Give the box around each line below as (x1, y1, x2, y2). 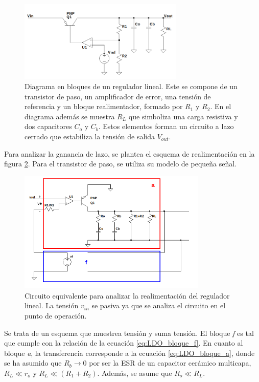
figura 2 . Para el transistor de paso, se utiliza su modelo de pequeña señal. (4, 158, 237, 169)
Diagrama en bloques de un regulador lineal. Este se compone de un (25, 81, 238, 92)
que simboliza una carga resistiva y (128, 111, 238, 121)
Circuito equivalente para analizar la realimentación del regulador (25, 290, 230, 301)
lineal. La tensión (25, 300, 79, 311)
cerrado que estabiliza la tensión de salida (25, 131, 155, 141)
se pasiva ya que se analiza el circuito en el (91, 300, 226, 311)
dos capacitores (25, 121, 72, 132)
